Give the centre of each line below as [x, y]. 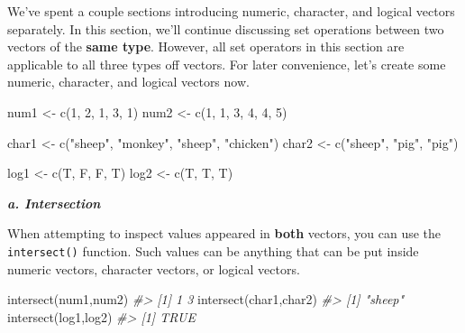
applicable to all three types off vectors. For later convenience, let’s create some [227, 64]
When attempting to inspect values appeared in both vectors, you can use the [224, 233]
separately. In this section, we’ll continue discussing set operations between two [226, 28]
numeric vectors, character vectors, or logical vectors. [154, 268]
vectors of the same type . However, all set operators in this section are [206, 46]
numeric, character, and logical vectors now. [128, 82]
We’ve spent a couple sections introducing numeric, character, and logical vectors [231, 11]
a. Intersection [54, 203]
